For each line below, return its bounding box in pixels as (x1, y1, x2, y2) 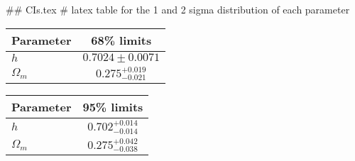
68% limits (91, 31, 152, 48)
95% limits (82, 99, 143, 116)
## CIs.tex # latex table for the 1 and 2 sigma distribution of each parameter (6, 2, 350, 16)
